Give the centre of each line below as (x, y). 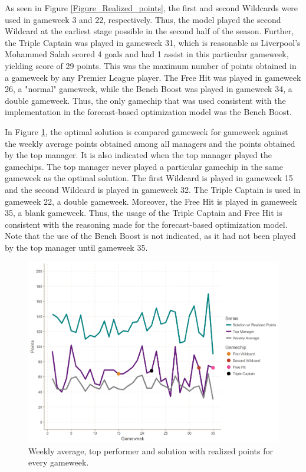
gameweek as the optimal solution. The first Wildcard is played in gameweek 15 (149, 178)
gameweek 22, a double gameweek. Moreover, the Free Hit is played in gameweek (151, 201)
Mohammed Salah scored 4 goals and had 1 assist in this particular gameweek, (147, 54)
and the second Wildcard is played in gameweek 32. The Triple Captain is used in (153, 189)
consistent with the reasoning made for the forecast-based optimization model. (146, 224)
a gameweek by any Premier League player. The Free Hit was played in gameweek (153, 77)
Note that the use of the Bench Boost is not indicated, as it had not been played (150, 236)
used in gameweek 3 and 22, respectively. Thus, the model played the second (143, 19)
